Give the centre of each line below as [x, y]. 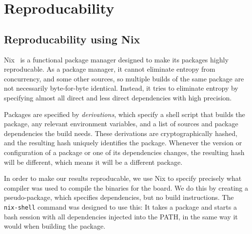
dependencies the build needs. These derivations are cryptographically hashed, [121, 133]
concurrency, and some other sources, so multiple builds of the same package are [124, 78]
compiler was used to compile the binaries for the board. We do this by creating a [126, 187]
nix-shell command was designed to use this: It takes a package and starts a [120, 206]
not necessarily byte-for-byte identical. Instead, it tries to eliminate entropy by [121, 88]
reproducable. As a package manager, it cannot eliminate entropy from [110, 69]
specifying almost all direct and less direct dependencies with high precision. [118, 97]
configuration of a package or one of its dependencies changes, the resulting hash [124, 152]
